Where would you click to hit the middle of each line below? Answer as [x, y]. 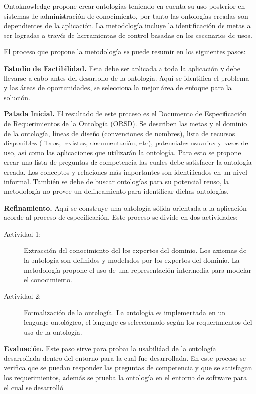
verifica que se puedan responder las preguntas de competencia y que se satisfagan [128, 368]
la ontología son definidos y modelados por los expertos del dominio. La [132, 260]
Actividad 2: [23, 296]
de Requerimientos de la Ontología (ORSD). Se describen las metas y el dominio [126, 123]
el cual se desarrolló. [34, 387]
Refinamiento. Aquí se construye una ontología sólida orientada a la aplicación [125, 207]
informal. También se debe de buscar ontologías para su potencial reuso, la [117, 181]
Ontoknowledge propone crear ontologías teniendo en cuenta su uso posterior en [125, 6]
